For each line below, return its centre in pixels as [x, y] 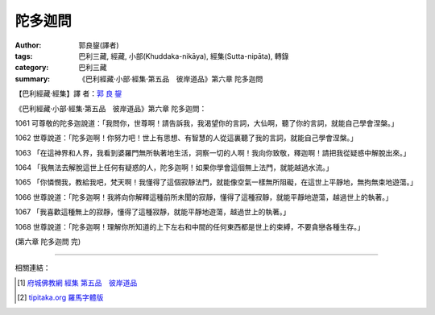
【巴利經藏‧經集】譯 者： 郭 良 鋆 [68, 93]
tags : [24, 56]
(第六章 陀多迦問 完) [48, 242]
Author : [28, 45]
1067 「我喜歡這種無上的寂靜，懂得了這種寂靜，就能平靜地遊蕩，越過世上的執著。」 [153, 212]
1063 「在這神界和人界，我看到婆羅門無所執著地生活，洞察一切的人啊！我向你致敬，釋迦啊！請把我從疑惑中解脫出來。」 [213, 152]
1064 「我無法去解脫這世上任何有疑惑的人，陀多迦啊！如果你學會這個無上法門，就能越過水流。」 [174, 168]
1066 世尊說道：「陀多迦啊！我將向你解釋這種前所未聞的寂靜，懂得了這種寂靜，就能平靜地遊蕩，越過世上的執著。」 [204, 197]
